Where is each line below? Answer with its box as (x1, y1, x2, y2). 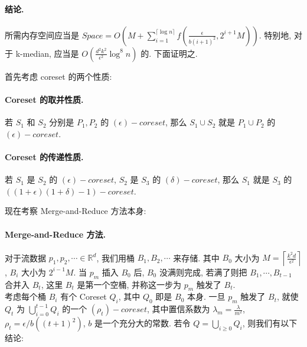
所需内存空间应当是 (5, 28, 79, 41)
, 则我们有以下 (242, 317, 298, 329)
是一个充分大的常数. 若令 (94, 317, 191, 329)
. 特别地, (259, 28, 292, 41)
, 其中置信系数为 (146, 303, 210, 315)
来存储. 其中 (173, 251, 220, 264)
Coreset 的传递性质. (5, 150, 84, 163)
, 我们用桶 (96, 251, 135, 264)
